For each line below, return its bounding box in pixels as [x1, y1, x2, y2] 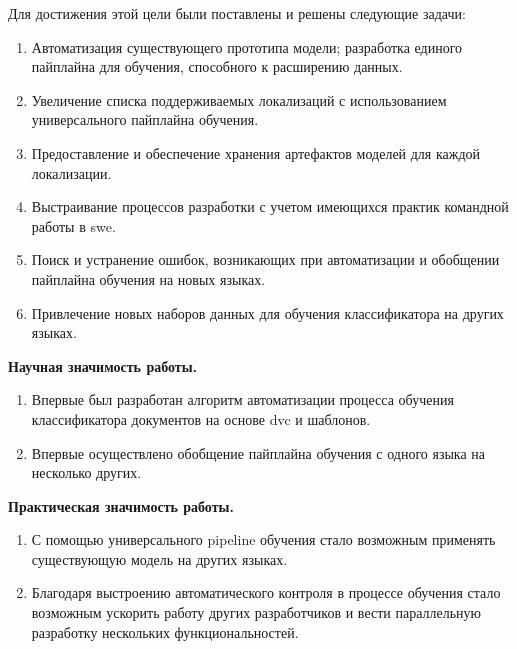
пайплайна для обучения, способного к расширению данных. [31, 56, 403, 77]
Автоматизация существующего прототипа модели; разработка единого [31, 36, 463, 57]
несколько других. [31, 462, 142, 483]
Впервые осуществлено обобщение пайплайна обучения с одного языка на [31, 442, 486, 463]
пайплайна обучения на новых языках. [31, 268, 266, 289]
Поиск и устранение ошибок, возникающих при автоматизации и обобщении [31, 249, 500, 270]
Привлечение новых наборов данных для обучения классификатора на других [31, 302, 504, 323]
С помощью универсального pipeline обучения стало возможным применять [31, 529, 496, 550]
